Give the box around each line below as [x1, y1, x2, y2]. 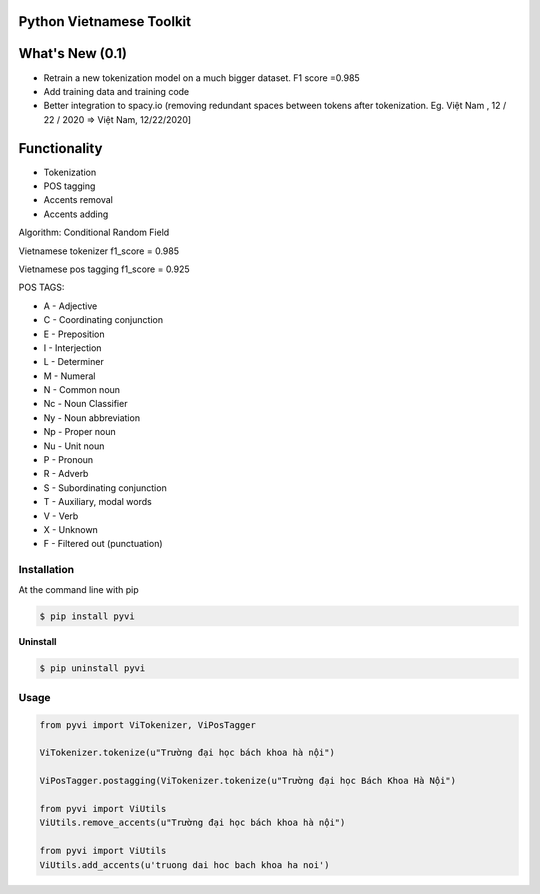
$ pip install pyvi [39, 610, 135, 622]
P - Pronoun [43, 454, 94, 466]
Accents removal [43, 194, 114, 206]
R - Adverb [43, 468, 89, 480]
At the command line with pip [18, 583, 139, 595]
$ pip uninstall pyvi [39, 663, 146, 674]
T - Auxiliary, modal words [43, 496, 152, 508]
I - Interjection [43, 341, 102, 354]
